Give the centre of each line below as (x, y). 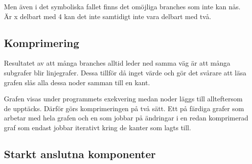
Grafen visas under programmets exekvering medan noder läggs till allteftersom (123, 99)
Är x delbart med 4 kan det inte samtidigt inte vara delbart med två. (108, 16)
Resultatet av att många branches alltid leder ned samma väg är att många (117, 63)
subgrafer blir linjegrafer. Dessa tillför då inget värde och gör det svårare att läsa (125, 72)
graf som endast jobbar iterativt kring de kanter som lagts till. (98, 127)
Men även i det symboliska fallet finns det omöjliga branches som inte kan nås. (122, 6)
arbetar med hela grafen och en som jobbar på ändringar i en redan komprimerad (126, 118)
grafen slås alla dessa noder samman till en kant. (77, 82)
